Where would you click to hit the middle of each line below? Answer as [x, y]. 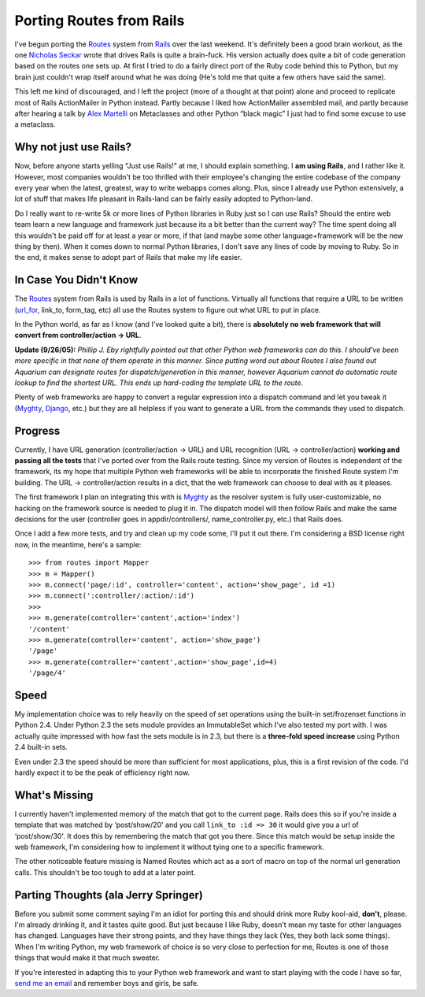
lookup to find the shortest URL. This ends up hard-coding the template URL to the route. [159, 383]
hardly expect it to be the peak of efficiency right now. [102, 773]
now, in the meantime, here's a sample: [78, 544]
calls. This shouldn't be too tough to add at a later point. [105, 872]
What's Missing [54, 795]
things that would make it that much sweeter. [87, 958]
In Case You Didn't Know [76, 280]
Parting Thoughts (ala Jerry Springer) [109, 895]
